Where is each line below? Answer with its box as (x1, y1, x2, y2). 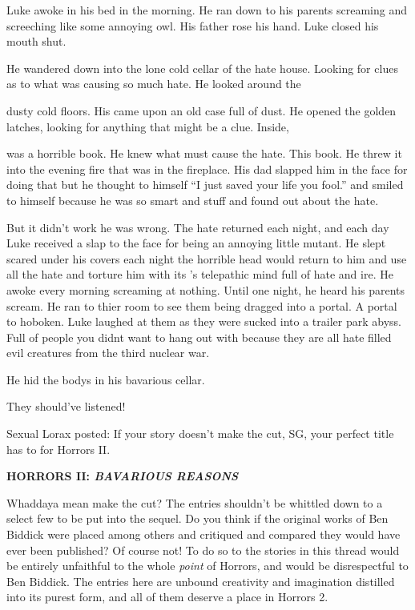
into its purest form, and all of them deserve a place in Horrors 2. (6, 588, 328, 605)
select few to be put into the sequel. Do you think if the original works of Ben (6, 510, 389, 527)
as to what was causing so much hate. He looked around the (6, 75, 301, 92)
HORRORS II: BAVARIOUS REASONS (6, 468, 239, 484)
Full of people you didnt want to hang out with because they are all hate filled (6, 328, 392, 345)
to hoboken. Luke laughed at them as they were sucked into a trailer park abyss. (6, 313, 401, 330)
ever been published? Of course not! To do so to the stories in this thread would (6, 541, 400, 558)
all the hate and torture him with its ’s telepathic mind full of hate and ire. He (6, 266, 393, 283)
